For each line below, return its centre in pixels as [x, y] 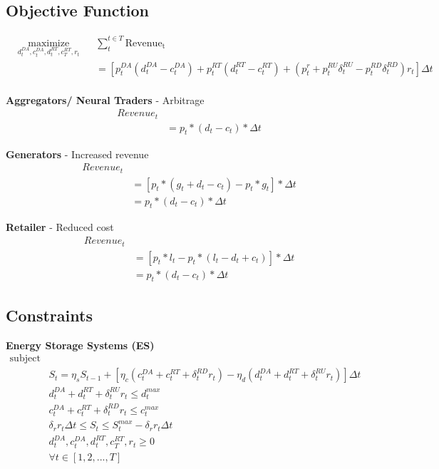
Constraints [49, 315]
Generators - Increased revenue [77, 154]
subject [25, 359]
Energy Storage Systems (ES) [80, 345]
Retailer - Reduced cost [60, 227]
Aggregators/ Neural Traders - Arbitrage [105, 99]
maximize [49, 43]
